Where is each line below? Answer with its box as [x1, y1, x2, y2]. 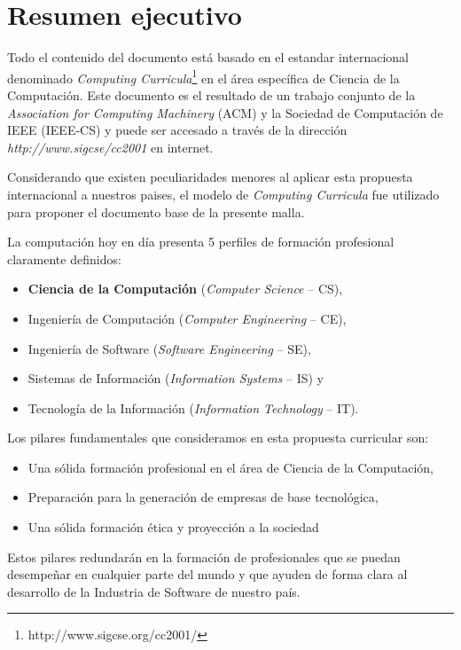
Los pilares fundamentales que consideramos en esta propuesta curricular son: [7, 428, 429, 447]
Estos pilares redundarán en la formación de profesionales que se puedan [7, 547, 401, 566]
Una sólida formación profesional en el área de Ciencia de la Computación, [27, 458, 434, 476]
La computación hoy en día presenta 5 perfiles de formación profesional [7, 232, 395, 251]
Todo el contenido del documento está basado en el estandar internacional [7, 48, 409, 67]
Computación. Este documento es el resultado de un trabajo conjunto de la [7, 85, 416, 104]
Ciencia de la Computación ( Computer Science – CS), [27, 279, 343, 298]
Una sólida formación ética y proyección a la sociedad [27, 518, 319, 536]
